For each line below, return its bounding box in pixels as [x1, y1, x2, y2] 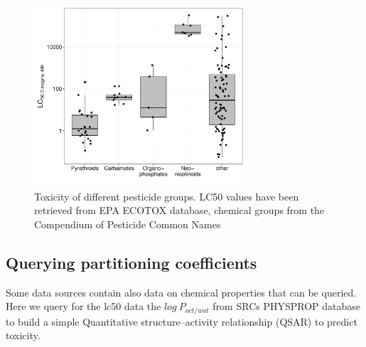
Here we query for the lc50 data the [6, 299, 161, 314]
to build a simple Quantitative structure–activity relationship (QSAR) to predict [6, 314, 357, 329]
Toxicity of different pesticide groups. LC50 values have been [34, 188, 299, 203]
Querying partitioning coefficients [6, 251, 257, 273]
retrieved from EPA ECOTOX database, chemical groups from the [34, 203, 325, 218]
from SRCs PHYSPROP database [212, 299, 361, 314]
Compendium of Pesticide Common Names [34, 216, 221, 231]
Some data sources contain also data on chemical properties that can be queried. [6, 284, 357, 299]
